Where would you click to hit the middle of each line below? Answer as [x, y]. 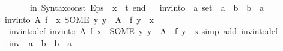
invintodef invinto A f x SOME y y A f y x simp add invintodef [143, 31]
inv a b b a [40, 42]
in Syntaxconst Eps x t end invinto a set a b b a [147, 7]
